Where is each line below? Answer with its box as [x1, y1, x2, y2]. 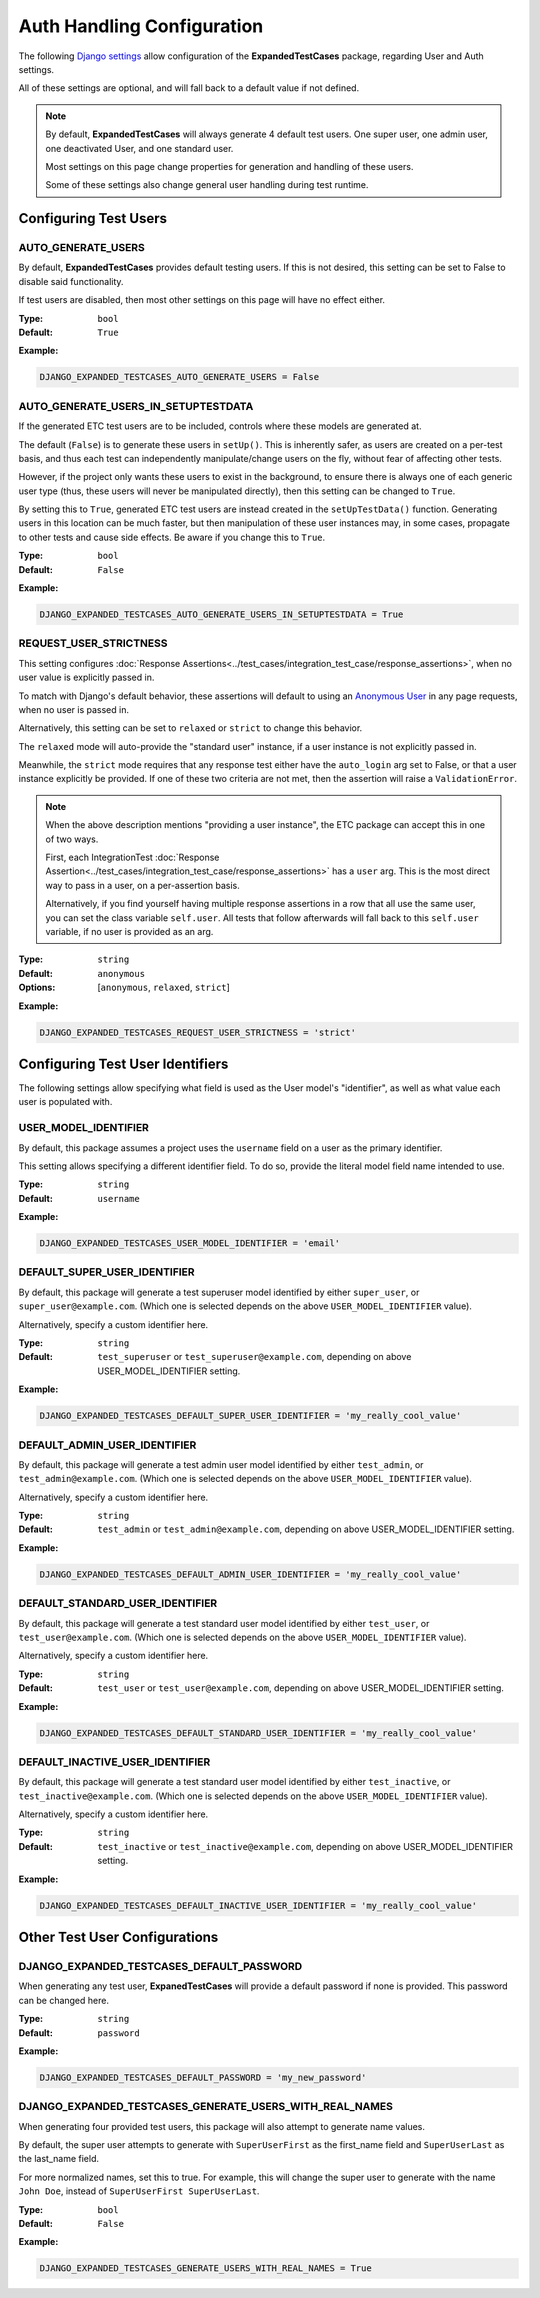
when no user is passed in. [18, 703, 130, 715]
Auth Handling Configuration [18, 15, 264, 37]
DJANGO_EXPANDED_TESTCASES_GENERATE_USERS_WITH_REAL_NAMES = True [39, 2263, 372, 2274]
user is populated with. [18, 1096, 113, 1108]
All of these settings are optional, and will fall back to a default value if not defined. [18, 82, 360, 94]
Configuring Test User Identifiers [18, 1055, 229, 1072]
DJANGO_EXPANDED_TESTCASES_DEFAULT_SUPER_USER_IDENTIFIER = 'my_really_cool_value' [39, 1410, 462, 1422]
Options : [18, 981, 56, 994]
